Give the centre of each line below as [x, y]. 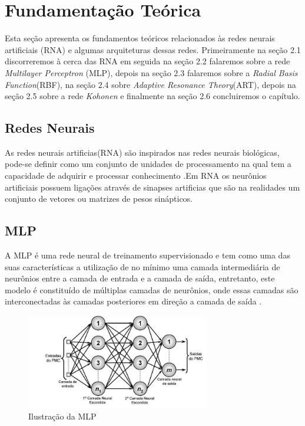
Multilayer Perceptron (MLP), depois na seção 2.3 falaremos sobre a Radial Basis [151, 72]
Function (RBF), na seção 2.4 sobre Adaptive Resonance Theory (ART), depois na [150, 84]
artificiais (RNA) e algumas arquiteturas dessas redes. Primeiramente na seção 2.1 [153, 49]
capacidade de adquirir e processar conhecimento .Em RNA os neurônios [136, 176]
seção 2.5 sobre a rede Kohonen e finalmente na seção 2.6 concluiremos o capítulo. [152, 96]
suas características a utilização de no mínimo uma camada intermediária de [142, 266]
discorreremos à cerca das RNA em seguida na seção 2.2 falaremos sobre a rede [147, 61]
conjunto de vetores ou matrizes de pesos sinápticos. [99, 199]
